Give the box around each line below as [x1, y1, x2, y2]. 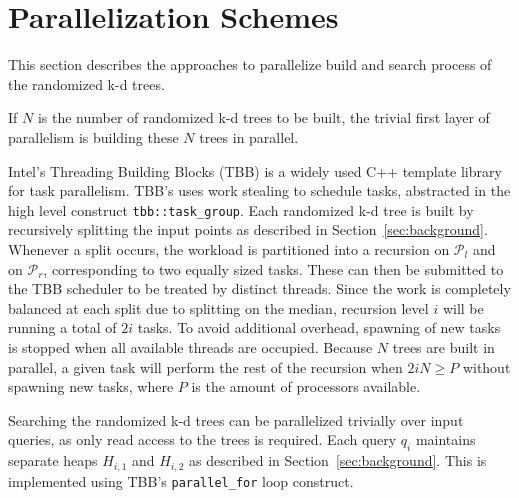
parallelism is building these [8, 126, 179, 147]
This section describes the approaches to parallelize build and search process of [8, 54, 492, 75]
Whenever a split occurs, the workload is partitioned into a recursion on [8, 238, 450, 259]
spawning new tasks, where [8, 376, 174, 397]
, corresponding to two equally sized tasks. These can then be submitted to [43, 258, 504, 279]
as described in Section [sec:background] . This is [189, 450, 487, 471]
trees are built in [392, 336, 495, 357]
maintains [415, 429, 476, 450]
